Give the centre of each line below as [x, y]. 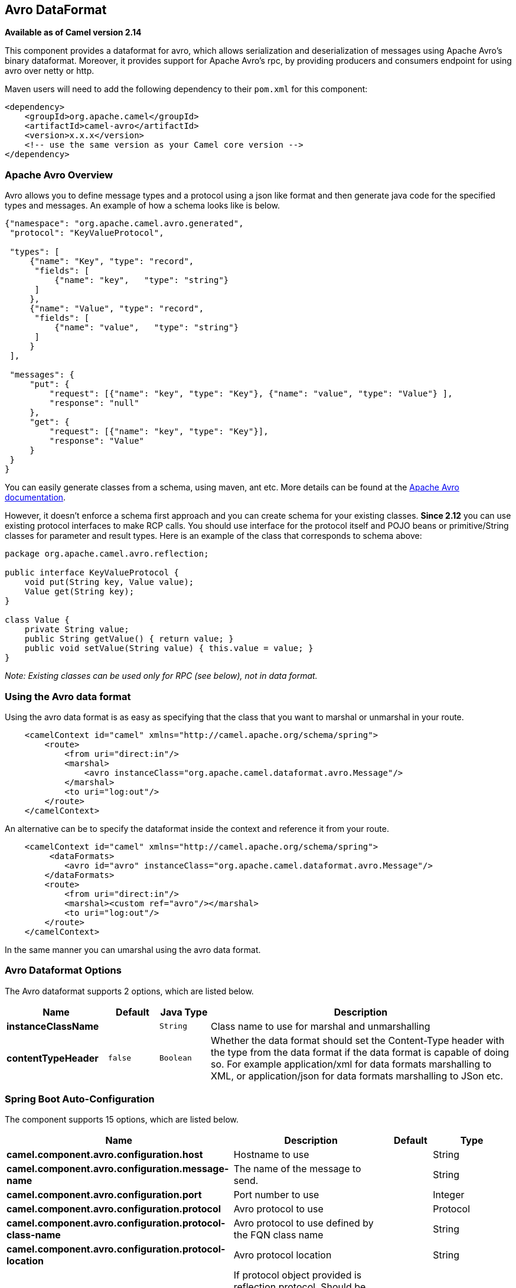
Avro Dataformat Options [63, 970]
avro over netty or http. [50, 71]
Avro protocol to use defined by [303, 1223]
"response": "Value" [97, 441]
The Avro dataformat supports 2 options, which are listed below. [129, 991]
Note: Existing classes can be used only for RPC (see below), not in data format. [161, 676]
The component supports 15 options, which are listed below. [122, 1120]
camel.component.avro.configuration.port [104, 1195]
